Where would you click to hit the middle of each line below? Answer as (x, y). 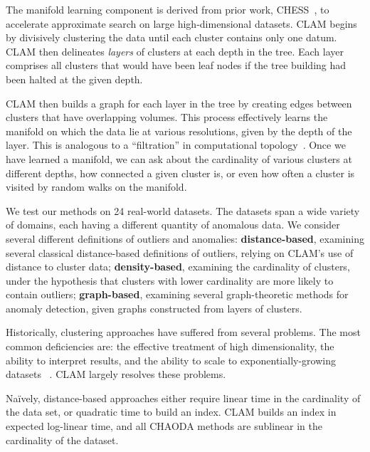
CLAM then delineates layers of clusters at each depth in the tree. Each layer (175, 51)
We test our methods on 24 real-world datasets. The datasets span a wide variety (183, 210)
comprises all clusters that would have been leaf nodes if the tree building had (176, 65)
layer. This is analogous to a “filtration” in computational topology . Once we (176, 145)
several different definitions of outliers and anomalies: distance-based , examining (185, 238)
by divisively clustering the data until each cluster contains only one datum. (171, 37)
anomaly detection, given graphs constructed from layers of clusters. (154, 308)
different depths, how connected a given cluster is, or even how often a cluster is (180, 173)
